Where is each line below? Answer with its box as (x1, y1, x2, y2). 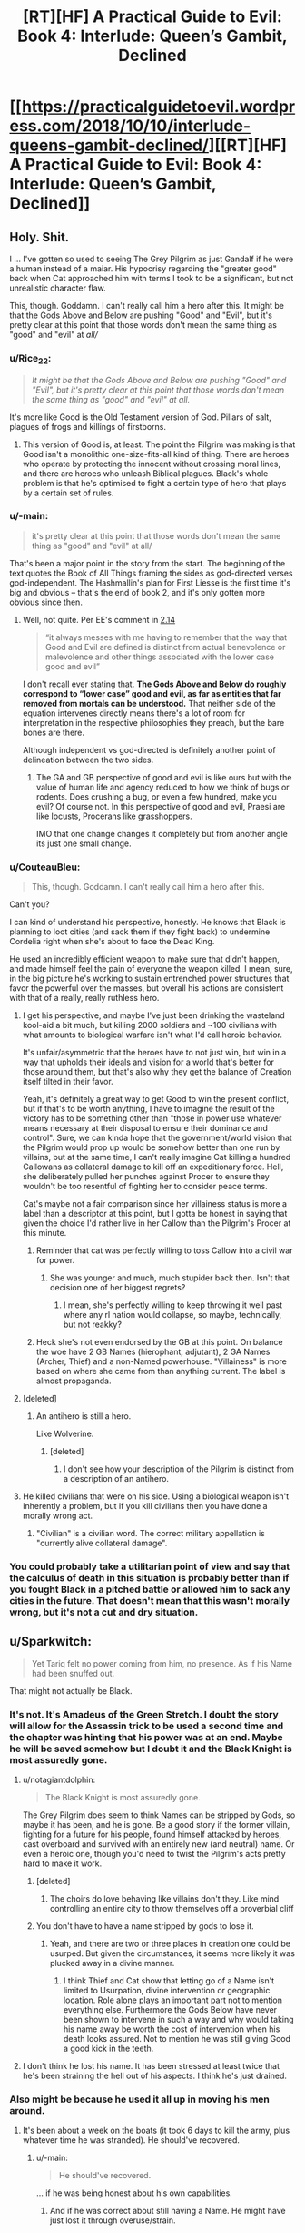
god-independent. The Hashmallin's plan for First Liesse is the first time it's (9, 576, 291, 588)
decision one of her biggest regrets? (49, 1282, 186, 1293)
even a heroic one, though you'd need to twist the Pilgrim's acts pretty (22, 1849, 286, 1860)
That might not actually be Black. (9, 1685, 133, 1696)
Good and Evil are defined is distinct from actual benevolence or (44, 641, 286, 652)
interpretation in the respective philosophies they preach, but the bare (22, 717, 285, 728)
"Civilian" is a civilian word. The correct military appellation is (35, 1528, 265, 1539)
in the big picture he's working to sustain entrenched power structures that (9, 973, 290, 984)
